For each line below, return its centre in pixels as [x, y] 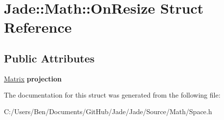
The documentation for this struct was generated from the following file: [112, 95]
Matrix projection [33, 78]
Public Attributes [49, 58]
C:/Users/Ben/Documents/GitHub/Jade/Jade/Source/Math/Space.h [108, 111]
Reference [38, 27]
